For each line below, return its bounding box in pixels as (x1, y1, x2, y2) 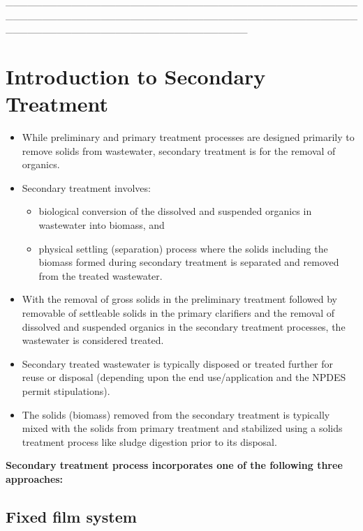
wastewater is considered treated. (22, 333, 164, 347)
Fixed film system (6, 505, 137, 527)
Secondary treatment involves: (22, 180, 151, 195)
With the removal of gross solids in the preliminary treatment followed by (22, 292, 338, 306)
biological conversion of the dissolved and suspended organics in (38, 204, 312, 218)
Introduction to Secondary (6, 61, 266, 90)
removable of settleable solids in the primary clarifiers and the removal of (22, 306, 335, 320)
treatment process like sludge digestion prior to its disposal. (22, 434, 277, 449)
